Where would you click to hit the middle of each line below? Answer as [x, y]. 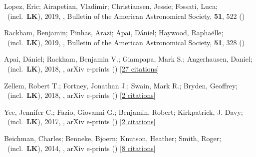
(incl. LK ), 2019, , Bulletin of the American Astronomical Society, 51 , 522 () [126, 16]
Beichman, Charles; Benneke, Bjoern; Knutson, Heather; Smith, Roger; [113, 138]
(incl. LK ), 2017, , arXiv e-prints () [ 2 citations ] [81, 121]
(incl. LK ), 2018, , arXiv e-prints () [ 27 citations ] [83, 68]
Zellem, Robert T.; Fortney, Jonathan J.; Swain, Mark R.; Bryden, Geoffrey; [121, 85]
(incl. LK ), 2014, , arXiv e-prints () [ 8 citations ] [81, 148]
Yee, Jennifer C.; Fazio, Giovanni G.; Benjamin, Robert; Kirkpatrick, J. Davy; [124, 112]
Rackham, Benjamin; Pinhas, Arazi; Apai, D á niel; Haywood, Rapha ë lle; [114, 33]
